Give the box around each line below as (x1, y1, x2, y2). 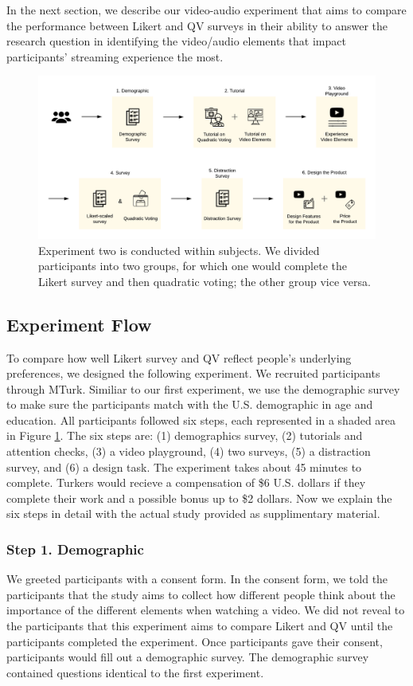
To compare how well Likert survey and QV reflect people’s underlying (6, 349, 352, 366)
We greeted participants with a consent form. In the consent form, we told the (6, 570, 388, 587)
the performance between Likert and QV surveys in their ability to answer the (6, 17, 388, 33)
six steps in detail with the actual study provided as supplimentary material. (6, 505, 380, 522)
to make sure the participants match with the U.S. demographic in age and (6, 396, 373, 413)
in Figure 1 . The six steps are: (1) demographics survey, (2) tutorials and (6, 427, 363, 444)
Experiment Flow (6, 312, 152, 336)
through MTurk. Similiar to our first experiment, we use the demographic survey (6, 380, 400, 397)
